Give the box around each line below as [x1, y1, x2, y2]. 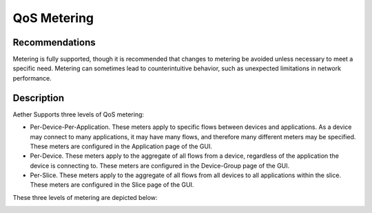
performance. [12, 74, 52, 82]
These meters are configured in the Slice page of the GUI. [30, 181, 194, 189]
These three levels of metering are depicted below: [12, 193, 158, 201]
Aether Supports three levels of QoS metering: [12, 110, 145, 119]
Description [12, 92, 65, 103]
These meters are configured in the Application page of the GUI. [30, 142, 213, 150]
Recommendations [12, 37, 96, 48]
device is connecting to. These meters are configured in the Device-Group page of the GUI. [30, 161, 290, 170]
